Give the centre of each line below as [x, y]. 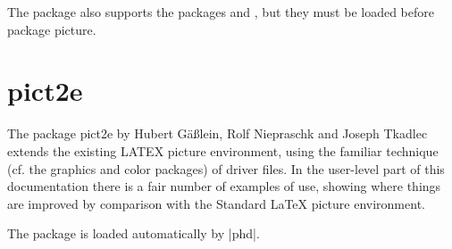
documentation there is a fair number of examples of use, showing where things [224, 186]
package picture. [52, 29]
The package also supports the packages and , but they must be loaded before [221, 12]
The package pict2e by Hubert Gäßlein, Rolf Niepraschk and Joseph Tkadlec [218, 133]
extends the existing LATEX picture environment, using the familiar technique [223, 150]
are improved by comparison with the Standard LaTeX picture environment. [216, 203]
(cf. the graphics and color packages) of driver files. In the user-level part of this [226, 168]
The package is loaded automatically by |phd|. [134, 233]
